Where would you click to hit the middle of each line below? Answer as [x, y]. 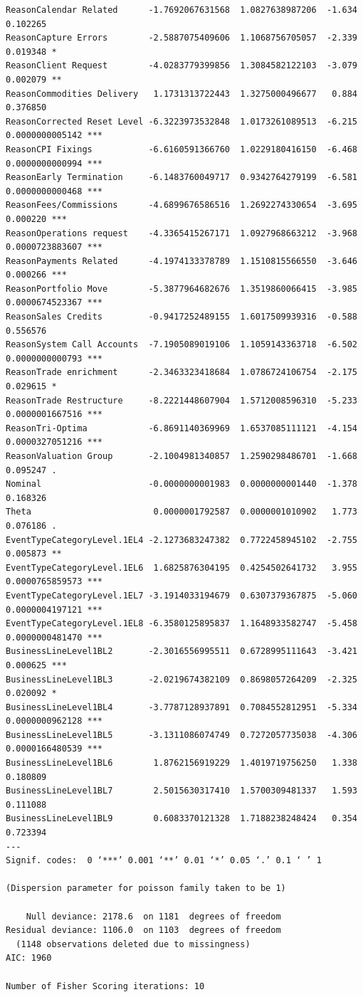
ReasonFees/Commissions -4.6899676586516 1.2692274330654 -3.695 [181, 205]
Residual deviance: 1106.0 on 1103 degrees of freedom [143, 930]
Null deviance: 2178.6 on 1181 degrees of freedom [153, 916]
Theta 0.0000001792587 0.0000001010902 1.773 [181, 512]
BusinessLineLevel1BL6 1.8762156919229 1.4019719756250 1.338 [181, 763]
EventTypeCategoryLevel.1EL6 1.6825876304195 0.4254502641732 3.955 [181, 568]
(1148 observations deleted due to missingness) [133, 944]
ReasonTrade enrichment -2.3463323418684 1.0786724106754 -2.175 [181, 373]
